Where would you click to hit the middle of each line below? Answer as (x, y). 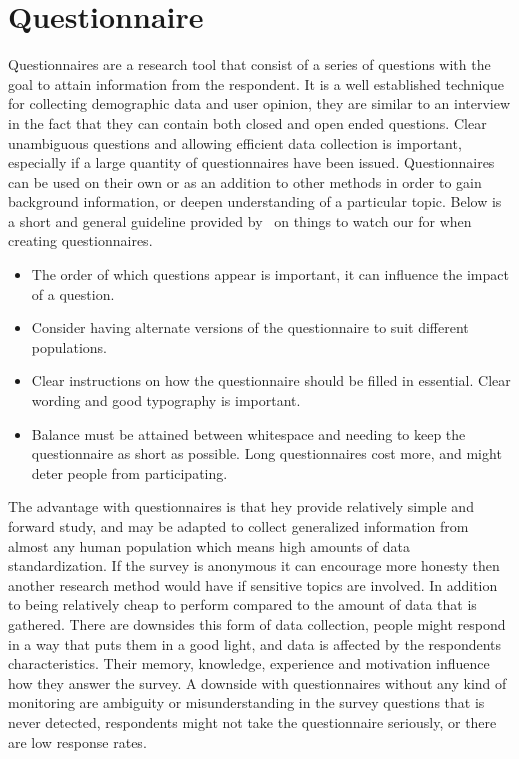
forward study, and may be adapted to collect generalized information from (238, 526)
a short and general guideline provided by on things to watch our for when (240, 220)
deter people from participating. (129, 472)
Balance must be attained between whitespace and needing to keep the (248, 433)
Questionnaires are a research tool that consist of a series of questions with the (249, 64)
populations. (69, 346)
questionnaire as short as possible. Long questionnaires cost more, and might (266, 453)
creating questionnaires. (80, 240)
